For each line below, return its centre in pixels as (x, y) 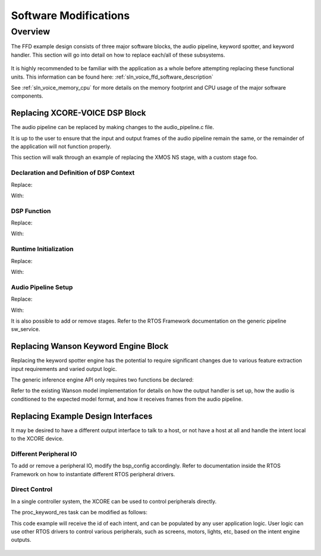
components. (27, 96)
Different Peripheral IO (44, 454)
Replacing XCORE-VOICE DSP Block (78, 113)
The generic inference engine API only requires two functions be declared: (102, 380)
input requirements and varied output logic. (64, 368)
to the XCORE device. (37, 439)
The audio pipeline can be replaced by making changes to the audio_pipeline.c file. (112, 127)
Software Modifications (70, 15)
